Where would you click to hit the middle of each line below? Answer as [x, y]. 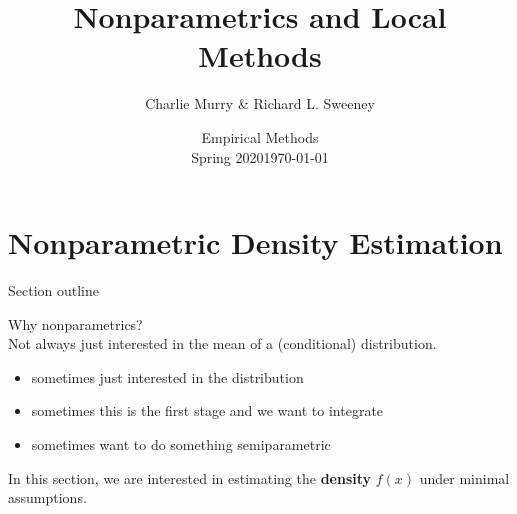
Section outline [54, 290]
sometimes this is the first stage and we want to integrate [207, 410]
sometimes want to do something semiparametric [181, 444]
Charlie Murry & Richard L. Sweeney [260, 103]
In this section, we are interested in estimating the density [190, 477]
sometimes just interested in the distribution [167, 376]
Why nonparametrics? [75, 323]
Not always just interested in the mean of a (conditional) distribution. [222, 343]
